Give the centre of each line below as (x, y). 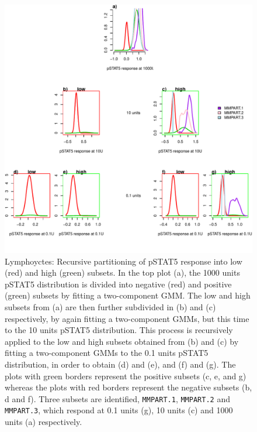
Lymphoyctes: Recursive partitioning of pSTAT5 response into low (124, 261)
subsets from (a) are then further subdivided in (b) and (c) (110, 306)
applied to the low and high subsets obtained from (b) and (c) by (122, 341)
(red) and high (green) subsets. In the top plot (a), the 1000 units (122, 272)
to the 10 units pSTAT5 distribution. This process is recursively (119, 330)
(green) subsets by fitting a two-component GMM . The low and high (128, 295)
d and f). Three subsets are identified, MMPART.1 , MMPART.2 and (117, 398)
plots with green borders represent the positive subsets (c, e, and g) (126, 376)
